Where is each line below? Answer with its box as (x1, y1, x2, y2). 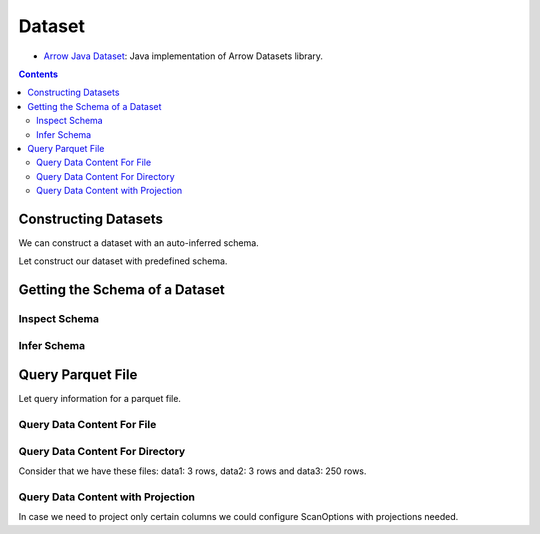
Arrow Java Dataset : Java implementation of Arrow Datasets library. (43, 50, 324, 62)
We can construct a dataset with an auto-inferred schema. (18, 236, 259, 249)
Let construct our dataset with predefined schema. (18, 255, 228, 267)
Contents (18, 68, 59, 80)
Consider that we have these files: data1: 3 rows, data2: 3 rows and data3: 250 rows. (18, 465, 367, 477)
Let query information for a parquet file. (18, 393, 182, 405)
